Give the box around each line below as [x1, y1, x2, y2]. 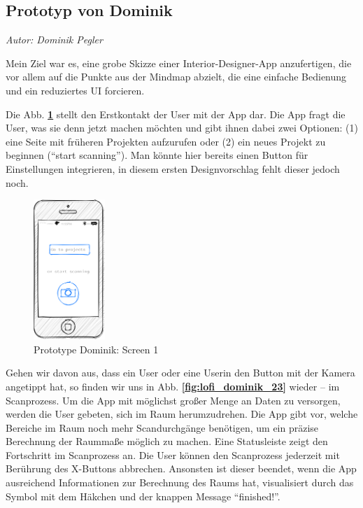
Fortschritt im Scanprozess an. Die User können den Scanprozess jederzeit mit [6, 447, 340, 462]
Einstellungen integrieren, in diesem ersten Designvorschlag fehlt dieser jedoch [6, 161, 340, 176]
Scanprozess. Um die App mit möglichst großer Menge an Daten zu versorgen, [6, 393, 341, 407]
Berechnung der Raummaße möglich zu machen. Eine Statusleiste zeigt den [6, 434, 328, 449]
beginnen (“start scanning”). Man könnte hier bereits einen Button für [6, 148, 308, 162]
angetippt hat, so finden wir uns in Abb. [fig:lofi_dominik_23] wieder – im [6, 379, 340, 393]
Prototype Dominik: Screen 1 [34, 341, 159, 356]
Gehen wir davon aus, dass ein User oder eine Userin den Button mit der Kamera [6, 365, 355, 380]
